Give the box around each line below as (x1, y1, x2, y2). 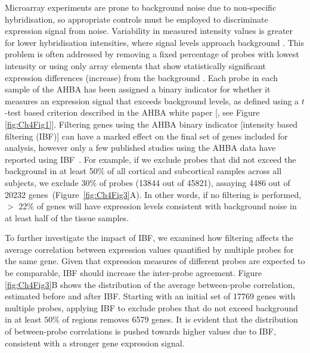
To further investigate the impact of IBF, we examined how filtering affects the (5, 231, 294, 244)
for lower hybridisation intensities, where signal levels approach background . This (5, 36, 305, 48)
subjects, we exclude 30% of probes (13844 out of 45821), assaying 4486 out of (5, 176, 290, 188)
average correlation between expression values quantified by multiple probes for (5, 243, 294, 255)
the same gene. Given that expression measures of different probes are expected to (5, 255, 305, 267)
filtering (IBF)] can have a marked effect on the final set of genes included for (5, 129, 288, 142)
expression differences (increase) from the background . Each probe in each (5, 71, 278, 83)
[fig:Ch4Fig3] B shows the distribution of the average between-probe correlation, (5, 278, 295, 290)
